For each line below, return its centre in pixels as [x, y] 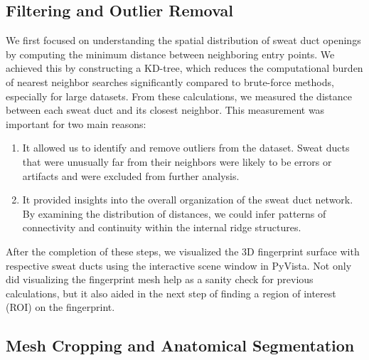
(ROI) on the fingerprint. [60, 307]
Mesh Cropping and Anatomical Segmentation [180, 345]
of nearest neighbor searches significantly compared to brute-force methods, [170, 81]
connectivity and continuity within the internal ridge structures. [162, 227]
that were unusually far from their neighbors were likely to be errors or [177, 161]
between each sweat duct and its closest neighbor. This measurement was [165, 110]
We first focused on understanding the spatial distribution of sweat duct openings [183, 40]
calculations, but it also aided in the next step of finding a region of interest [171, 293]
